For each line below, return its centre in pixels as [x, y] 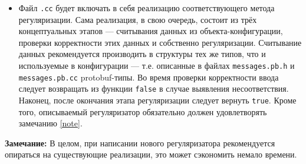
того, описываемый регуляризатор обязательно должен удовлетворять [143, 111]
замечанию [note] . [50, 123]
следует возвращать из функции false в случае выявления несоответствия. [154, 88]
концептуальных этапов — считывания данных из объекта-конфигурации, [151, 31]
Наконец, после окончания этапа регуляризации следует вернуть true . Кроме [157, 100]
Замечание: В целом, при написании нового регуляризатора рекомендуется [140, 143]
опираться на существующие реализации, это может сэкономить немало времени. [151, 154]
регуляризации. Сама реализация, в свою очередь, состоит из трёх [138, 19]
